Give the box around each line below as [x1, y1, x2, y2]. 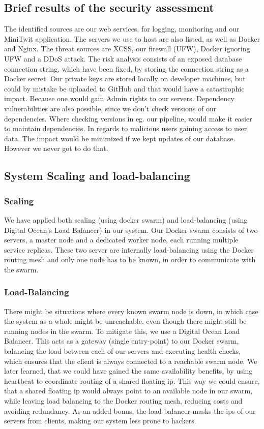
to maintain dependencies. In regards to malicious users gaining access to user [4, 123, 247, 134]
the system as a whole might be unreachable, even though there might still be [4, 316, 247, 326]
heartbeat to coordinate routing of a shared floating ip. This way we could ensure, [4, 375, 260, 386]
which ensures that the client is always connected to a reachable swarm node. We [4, 355, 257, 366]
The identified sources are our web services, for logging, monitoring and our [4, 23, 240, 34]
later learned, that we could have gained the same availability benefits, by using [4, 365, 253, 376]
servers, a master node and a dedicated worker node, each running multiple [4, 234, 239, 245]
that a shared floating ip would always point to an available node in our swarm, [4, 385, 253, 396]
